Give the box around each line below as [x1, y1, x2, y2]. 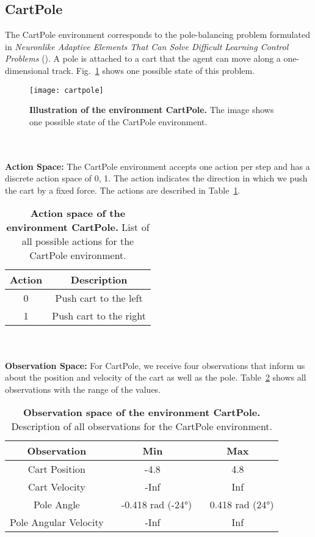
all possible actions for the [21, 234, 134, 249]
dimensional [5, 64, 49, 76]
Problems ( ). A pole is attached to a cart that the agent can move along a [5, 52, 281, 65]
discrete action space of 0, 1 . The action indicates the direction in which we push [5, 172, 308, 184]
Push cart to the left [55, 291, 143, 305]
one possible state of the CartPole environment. [29, 115, 208, 128]
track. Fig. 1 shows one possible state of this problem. [52, 64, 255, 76]
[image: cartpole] [29, 86, 104, 95]
